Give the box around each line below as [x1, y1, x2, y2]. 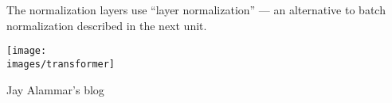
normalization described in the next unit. [6, 17, 207, 33]
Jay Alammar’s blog [6, 81, 104, 97]
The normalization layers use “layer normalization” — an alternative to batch [6, 2, 386, 17]
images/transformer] [6, 58, 116, 70]
